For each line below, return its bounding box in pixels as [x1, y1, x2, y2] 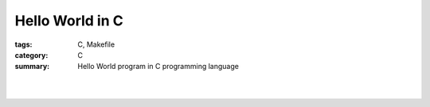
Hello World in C [14, 12, 123, 29]
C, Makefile [77, 40, 115, 49]
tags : [14, 40, 33, 49]
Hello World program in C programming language [77, 62, 239, 71]
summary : [14, 62, 50, 71]
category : [14, 50, 49, 59]
